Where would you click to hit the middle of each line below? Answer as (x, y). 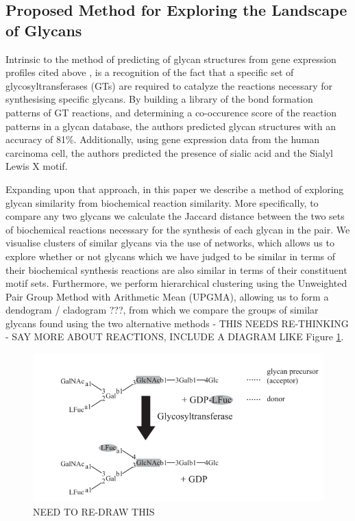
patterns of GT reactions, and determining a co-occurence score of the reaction (171, 112)
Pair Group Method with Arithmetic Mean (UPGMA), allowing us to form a (167, 296)
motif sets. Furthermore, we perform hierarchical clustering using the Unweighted (176, 283)
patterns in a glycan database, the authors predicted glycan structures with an (171, 126)
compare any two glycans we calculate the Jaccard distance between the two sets (175, 216)
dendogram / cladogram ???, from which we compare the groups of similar (162, 310)
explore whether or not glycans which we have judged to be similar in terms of (171, 256)
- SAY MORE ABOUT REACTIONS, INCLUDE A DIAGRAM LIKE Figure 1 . (175, 336)
